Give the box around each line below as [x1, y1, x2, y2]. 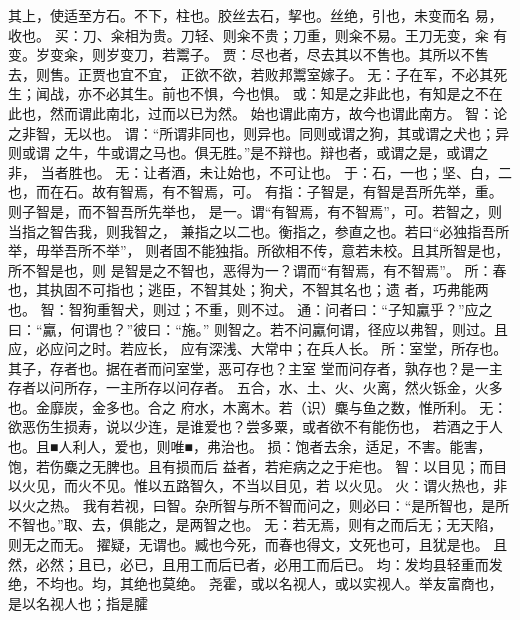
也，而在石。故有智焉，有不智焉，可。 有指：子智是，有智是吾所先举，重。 [8, 181, 503, 202]
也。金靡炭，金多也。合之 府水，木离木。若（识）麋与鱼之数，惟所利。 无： [8, 396, 508, 417]
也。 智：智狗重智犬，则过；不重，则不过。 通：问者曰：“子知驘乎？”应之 [8, 298, 493, 319]
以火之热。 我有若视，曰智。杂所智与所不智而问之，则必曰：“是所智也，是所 [8, 494, 510, 515]
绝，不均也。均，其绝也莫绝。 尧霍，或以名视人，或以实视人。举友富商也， [8, 573, 503, 594]
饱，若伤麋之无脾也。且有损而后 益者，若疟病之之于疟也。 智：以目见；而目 [8, 455, 508, 476]
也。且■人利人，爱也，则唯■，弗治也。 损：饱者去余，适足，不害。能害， [8, 436, 492, 457]
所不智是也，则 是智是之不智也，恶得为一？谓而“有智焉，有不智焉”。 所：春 [8, 259, 507, 280]
